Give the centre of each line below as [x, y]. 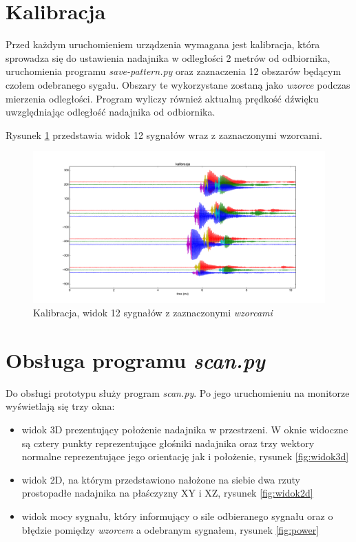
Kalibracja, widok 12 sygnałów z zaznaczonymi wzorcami [153, 313]
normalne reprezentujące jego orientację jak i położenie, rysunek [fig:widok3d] [185, 456]
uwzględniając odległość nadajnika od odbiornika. [111, 112]
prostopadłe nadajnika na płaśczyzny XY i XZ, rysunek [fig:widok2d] [167, 493]
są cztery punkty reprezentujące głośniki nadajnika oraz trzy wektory [168, 443]
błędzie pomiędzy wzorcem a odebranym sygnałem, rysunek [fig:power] [170, 529]
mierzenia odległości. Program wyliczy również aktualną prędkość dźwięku [162, 98]
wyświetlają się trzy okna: [60, 406]
